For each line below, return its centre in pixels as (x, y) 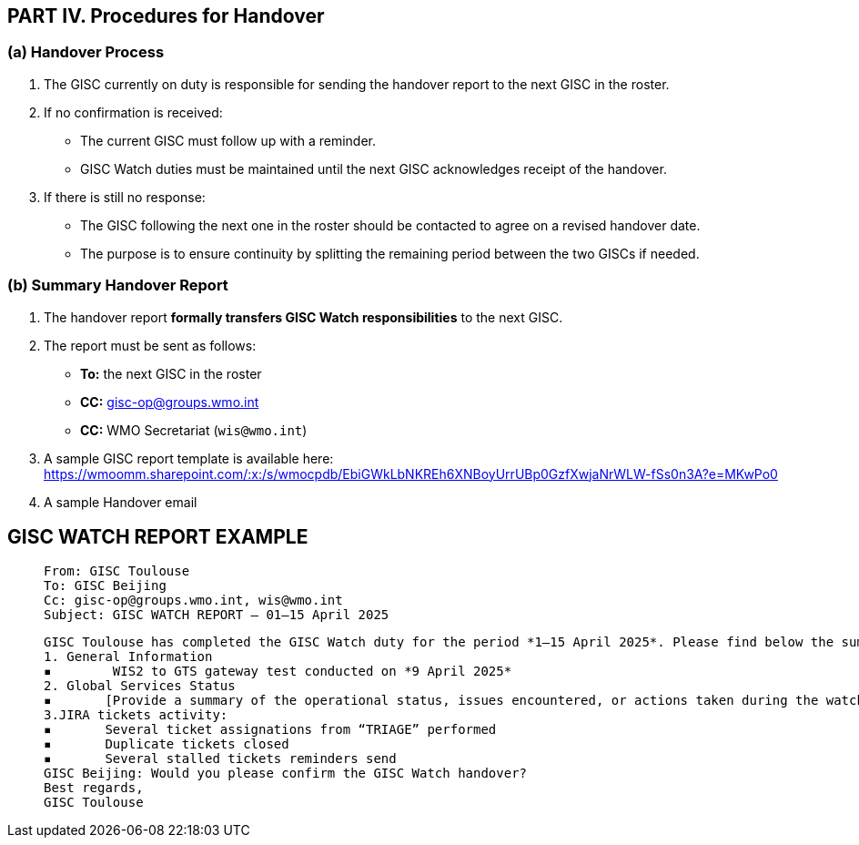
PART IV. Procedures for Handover (166, 16)
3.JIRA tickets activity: (136, 715)
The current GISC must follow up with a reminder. (228, 140)
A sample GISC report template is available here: (189, 458)
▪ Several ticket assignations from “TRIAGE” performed (270, 730)
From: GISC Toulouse (117, 571)
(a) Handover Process (86, 52)
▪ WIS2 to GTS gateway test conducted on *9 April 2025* (278, 672)
